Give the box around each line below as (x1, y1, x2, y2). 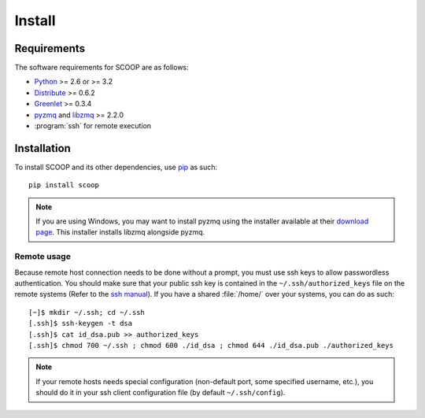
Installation (14, 142, 71, 155)
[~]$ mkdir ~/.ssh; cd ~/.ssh (28, 308, 146, 316)
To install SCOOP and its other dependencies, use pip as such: (14, 162, 218, 172)
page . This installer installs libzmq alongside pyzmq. (35, 227, 205, 237)
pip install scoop (28, 181, 100, 190)
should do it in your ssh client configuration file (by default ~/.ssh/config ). (35, 388, 286, 398)
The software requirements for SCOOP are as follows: (14, 63, 189, 72)
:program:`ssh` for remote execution (34, 121, 152, 131)
